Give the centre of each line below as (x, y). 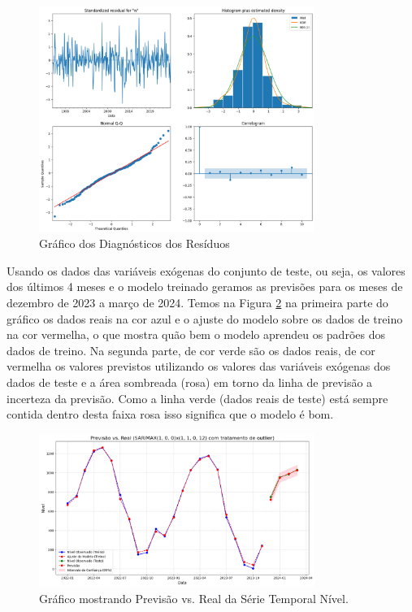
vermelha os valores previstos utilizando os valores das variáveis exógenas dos (199, 366)
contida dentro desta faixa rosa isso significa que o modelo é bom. (170, 414)
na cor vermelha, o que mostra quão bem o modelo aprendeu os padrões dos (196, 334)
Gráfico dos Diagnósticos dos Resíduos (134, 243)
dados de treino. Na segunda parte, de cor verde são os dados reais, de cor (191, 350)
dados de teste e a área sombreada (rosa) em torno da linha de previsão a (190, 382)
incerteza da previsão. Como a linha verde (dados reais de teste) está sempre (197, 398)
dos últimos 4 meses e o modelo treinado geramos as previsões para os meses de (205, 286)
